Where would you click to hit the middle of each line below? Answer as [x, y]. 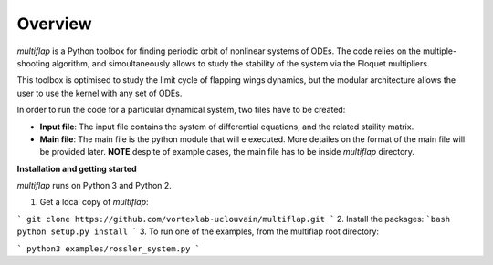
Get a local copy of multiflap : [94, 202]
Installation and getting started [77, 168]
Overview [54, 24]
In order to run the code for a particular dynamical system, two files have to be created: [181, 110]
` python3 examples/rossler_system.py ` [109, 249]
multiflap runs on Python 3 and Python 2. [94, 186]
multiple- [440, 51]
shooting [33, 63]
